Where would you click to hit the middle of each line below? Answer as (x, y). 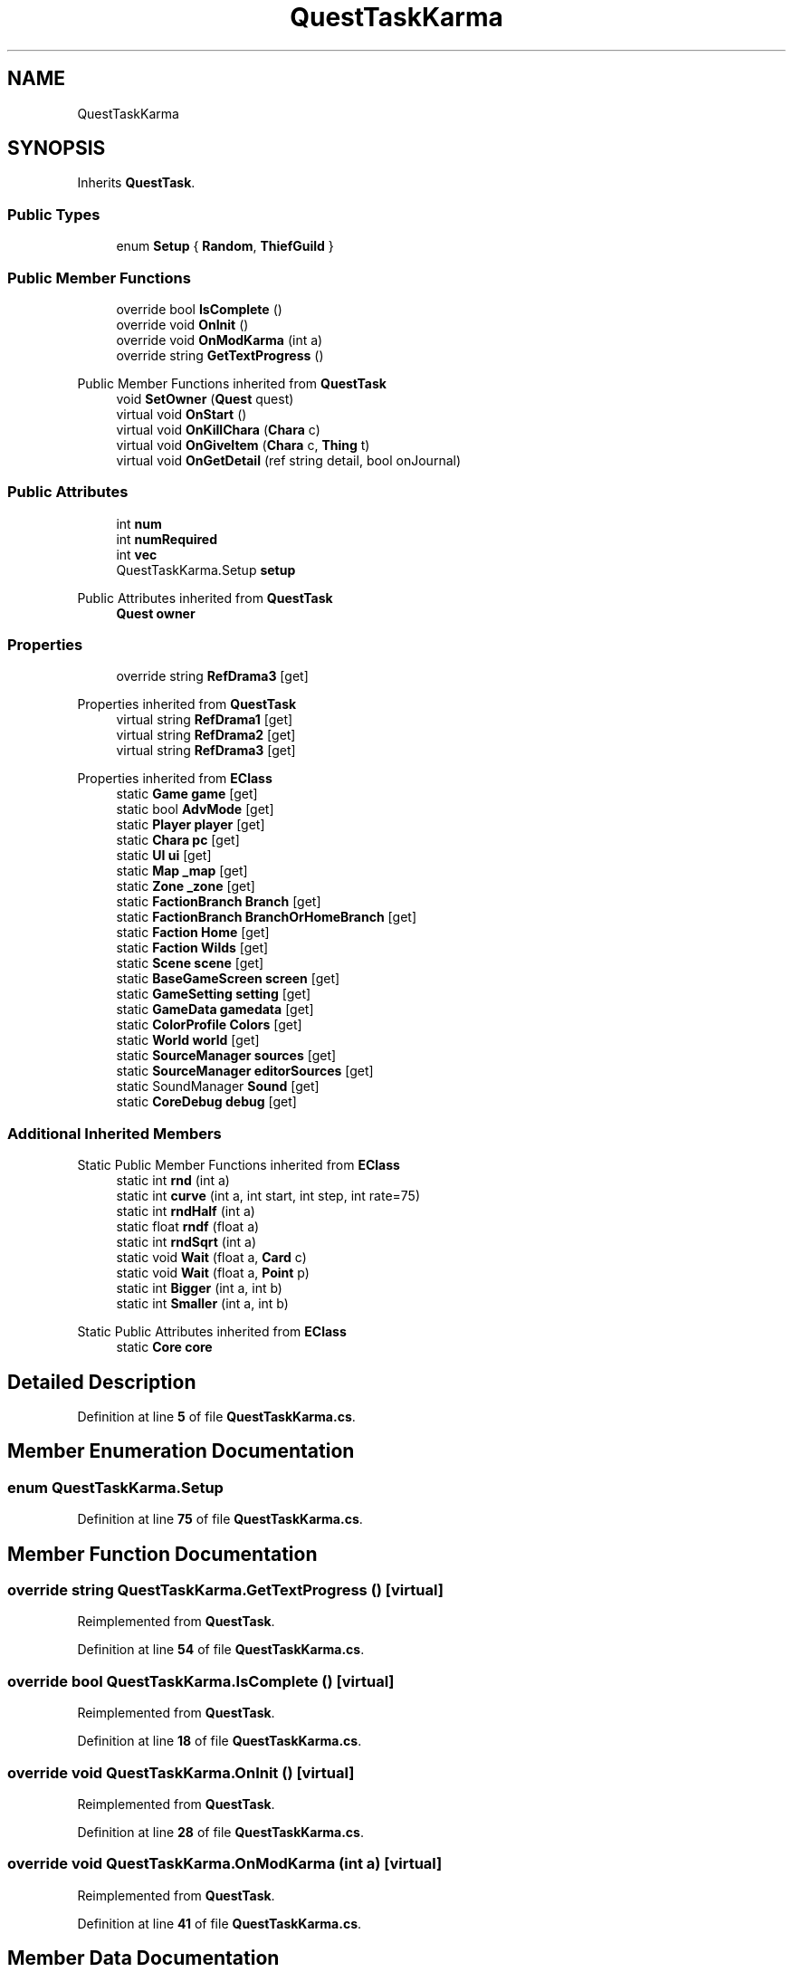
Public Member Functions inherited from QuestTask (232, 383)
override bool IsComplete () (199, 309)
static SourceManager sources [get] (226, 1056)
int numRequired (167, 539)
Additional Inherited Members (115, 1133)
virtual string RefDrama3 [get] (206, 751)
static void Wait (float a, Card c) (211, 1258)
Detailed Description (102, 1382)
